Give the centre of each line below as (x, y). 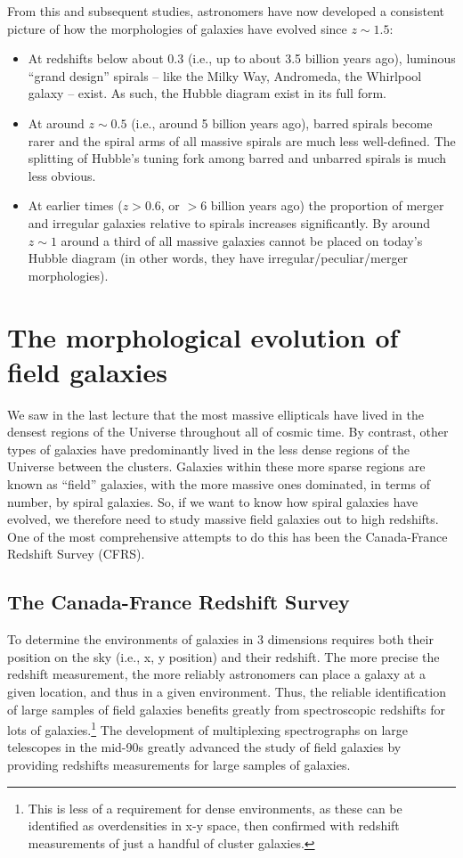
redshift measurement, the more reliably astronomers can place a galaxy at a (216, 674)
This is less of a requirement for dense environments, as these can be (215, 808)
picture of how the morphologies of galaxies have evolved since (177, 28)
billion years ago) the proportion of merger (327, 205)
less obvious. (62, 175)
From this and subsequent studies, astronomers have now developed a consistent (226, 11)
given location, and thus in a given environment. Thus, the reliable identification (227, 691)
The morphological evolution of (203, 336)
